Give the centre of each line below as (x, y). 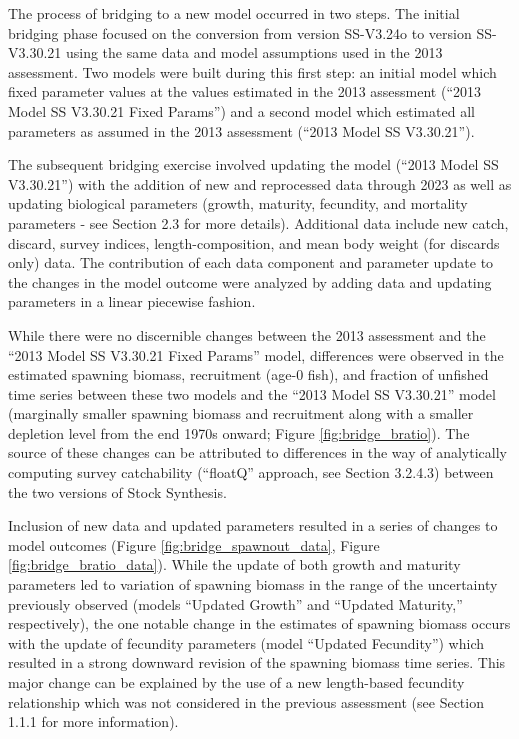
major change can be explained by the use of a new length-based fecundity (236, 682)
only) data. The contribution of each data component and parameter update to (251, 262)
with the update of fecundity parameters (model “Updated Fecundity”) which (246, 642)
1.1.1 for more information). (93, 721)
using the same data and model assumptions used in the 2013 (254, 52)
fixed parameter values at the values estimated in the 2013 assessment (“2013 (245, 91)
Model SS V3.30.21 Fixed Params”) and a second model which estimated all (241, 110)
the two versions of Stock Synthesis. (117, 491)
